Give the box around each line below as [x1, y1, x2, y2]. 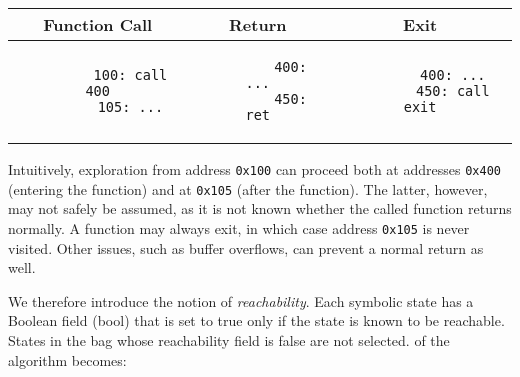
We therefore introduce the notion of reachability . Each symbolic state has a [8, 290, 474, 311]
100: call [93, 67, 168, 83]
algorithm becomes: [8, 349, 127, 370]
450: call [415, 83, 490, 99]
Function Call [43, 13, 153, 36]
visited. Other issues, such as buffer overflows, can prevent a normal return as [8, 237, 484, 258]
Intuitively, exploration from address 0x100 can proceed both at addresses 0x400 [8, 159, 501, 179]
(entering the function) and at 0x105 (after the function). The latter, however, [8, 178, 488, 199]
